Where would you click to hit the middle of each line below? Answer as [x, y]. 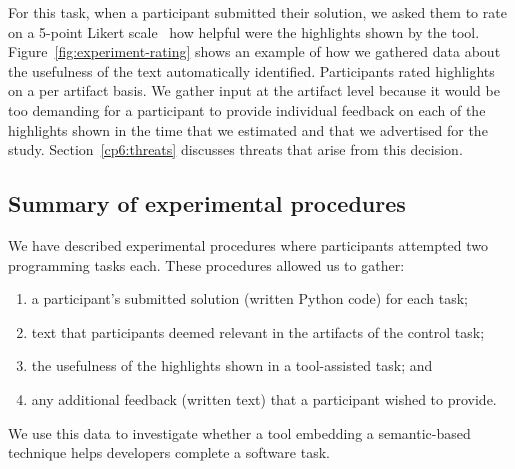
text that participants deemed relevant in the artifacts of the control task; [258, 331]
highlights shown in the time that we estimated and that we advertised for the [248, 129]
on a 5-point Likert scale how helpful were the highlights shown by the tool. [244, 31]
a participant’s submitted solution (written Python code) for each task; [250, 298]
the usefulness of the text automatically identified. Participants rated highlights [251, 70]
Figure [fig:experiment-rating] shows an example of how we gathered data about [254, 51]
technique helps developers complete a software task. [169, 452]
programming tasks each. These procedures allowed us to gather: [206, 264]
